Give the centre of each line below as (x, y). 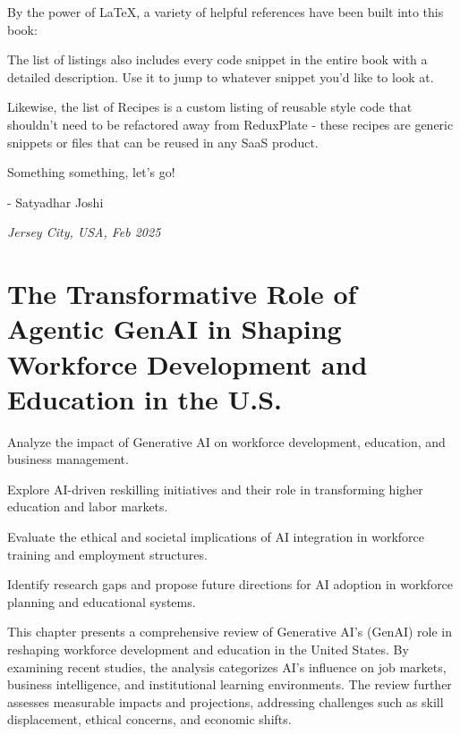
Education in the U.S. (145, 398)
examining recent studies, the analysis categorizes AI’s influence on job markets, (227, 667)
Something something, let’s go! (91, 172)
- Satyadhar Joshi (55, 202)
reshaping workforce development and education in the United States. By (208, 649)
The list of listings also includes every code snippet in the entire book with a (217, 59)
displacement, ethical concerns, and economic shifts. (149, 719)
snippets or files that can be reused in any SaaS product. (163, 142)
